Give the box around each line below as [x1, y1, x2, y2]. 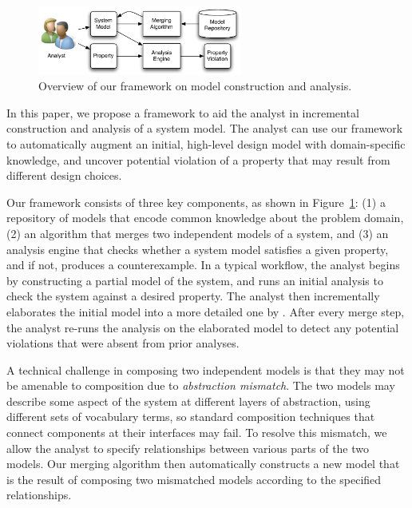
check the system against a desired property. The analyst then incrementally [6, 288, 380, 304]
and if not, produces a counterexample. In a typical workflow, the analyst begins [6, 256, 400, 273]
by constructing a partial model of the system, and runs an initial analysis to [6, 272, 383, 288]
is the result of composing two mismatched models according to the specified [6, 470, 382, 487]
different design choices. [6, 167, 122, 184]
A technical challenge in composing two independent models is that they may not [6, 361, 405, 378]
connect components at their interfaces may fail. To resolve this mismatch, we [6, 424, 387, 441]
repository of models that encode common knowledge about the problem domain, [6, 209, 404, 226]
